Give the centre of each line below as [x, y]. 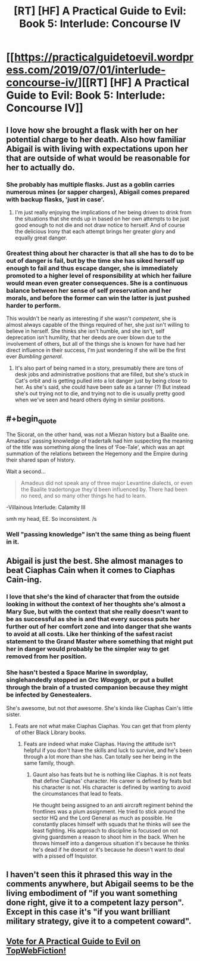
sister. [14, 714]
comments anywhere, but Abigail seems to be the [100, 884]
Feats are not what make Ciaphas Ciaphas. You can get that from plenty [103, 726]
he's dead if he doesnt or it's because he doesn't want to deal [109, 849]
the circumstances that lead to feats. [77, 793]
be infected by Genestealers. [49, 695]
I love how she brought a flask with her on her [92, 130]
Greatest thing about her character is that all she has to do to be [100, 253]
